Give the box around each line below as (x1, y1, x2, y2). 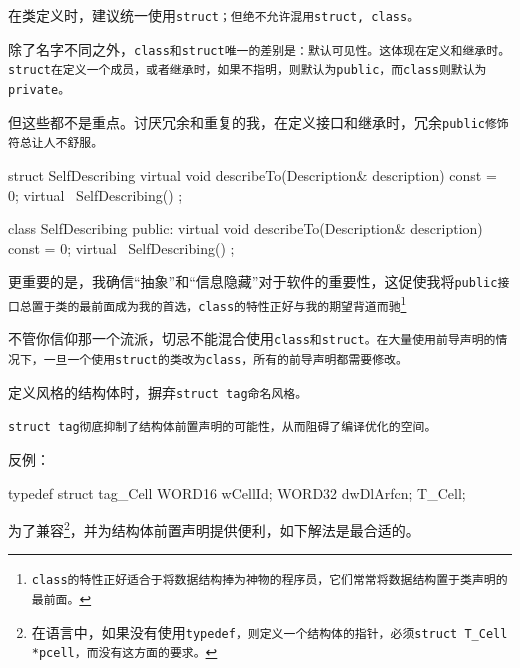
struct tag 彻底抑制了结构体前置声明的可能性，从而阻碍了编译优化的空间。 (8, 420, 437, 435)
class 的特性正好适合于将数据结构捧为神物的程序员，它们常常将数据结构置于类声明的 (31, 573, 508, 588)
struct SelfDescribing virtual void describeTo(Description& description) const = (8, 164, 497, 185)
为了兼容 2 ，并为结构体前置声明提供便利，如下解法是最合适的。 (8, 517, 420, 540)
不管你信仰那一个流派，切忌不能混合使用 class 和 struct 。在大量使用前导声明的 (8, 328, 496, 349)
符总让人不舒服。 (8, 136, 104, 151)
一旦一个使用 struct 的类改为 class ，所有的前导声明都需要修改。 (43, 352, 408, 367)
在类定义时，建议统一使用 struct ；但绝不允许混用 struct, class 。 (8, 5, 420, 25)
